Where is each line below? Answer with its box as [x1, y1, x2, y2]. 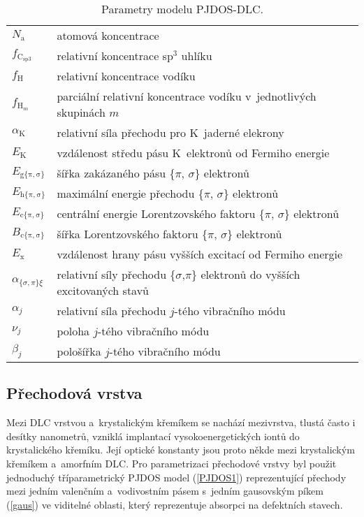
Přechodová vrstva [6, 382, 143, 404]
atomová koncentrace [57, 27, 159, 43]
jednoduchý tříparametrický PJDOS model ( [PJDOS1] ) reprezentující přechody [6, 469, 347, 484]
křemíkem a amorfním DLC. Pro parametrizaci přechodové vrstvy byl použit [6, 456, 337, 470]
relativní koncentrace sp [57, 48, 173, 64]
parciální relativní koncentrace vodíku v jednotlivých [57, 88, 316, 104]
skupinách [57, 104, 105, 120]
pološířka [57, 343, 101, 359]
